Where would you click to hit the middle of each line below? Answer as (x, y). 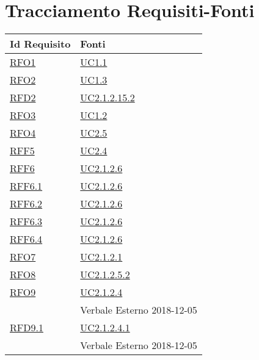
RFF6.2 (26, 204)
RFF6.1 (26, 186)
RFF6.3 (26, 221)
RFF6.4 (26, 239)
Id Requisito (40, 44)
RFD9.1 (27, 328)
